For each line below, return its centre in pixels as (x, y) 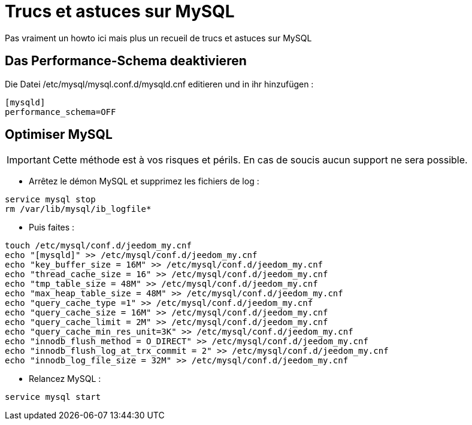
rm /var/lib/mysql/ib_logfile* (78, 209)
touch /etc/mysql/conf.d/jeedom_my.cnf (98, 246)
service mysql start (53, 397)
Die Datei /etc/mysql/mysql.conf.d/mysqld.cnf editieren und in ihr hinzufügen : (159, 84)
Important (28, 160)
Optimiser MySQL (59, 135)
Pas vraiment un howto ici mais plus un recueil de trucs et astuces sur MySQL (158, 38)
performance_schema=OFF (60, 112)
